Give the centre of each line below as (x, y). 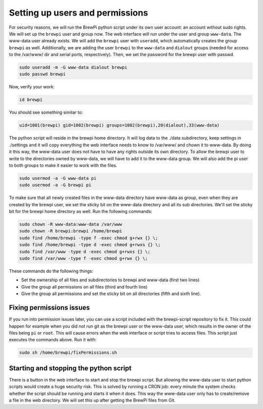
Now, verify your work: (32, 87)
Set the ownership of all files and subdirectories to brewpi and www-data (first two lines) (110, 280)
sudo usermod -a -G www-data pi (58, 178)
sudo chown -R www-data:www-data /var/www (71, 224)
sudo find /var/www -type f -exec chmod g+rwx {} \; (84, 259)
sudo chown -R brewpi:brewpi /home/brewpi (71, 231)
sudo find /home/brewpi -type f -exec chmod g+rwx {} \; (89, 238)
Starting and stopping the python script (70, 368)
